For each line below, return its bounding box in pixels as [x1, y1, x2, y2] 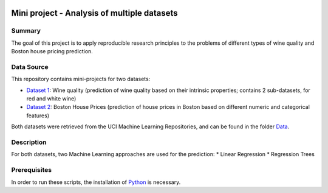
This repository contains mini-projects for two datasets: [11, 76, 151, 83]
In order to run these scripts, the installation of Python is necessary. [11, 178, 181, 186]
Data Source [11, 62, 49, 71]
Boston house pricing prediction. [11, 48, 94, 55]
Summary [11, 27, 41, 35]
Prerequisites [11, 166, 52, 174]
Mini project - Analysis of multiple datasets [11, 8, 179, 18]
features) [26, 112, 50, 119]
